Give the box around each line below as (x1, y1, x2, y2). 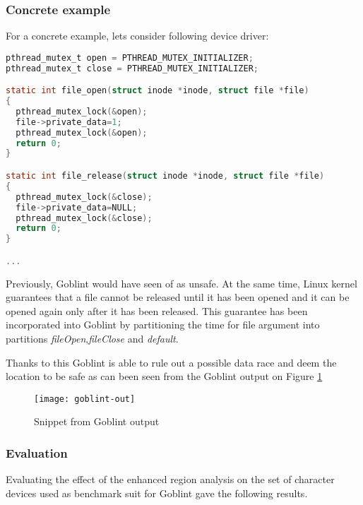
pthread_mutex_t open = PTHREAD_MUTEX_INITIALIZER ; (6, 52, 254, 63)
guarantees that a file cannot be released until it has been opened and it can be (6, 290, 350, 304)
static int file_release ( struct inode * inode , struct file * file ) (6, 171, 325, 181)
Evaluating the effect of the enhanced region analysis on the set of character (6, 472, 335, 487)
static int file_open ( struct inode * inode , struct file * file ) (6, 85, 309, 96)
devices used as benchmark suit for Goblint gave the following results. (6, 485, 308, 500)
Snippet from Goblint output (34, 414, 160, 429)
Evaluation (6, 444, 68, 461)
